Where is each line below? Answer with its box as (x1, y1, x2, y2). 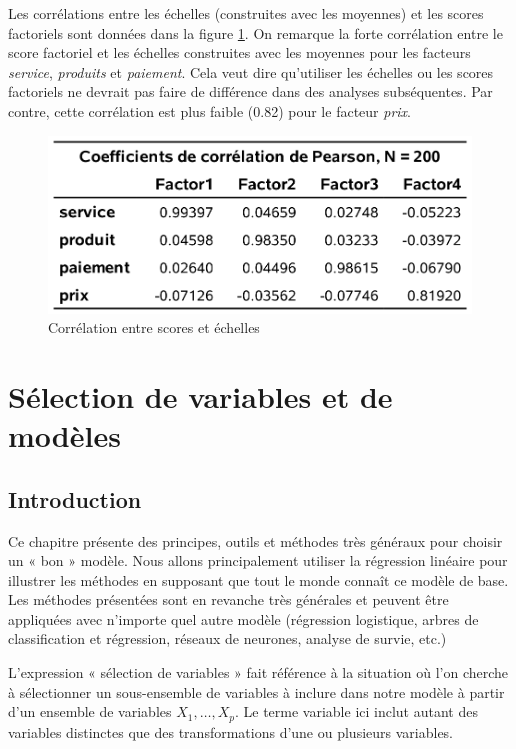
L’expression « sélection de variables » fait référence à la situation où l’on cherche (8, 662, 509, 683)
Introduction (8, 483, 142, 514)
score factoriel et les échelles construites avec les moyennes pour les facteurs (8, 42, 471, 63)
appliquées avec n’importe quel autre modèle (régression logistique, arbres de (8, 608, 479, 629)
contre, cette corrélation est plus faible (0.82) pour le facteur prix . (8, 100, 411, 121)
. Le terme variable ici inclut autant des (234, 701, 478, 722)
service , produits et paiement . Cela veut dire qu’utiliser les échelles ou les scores (8, 61, 494, 82)
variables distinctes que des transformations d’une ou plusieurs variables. (8, 721, 454, 742)
